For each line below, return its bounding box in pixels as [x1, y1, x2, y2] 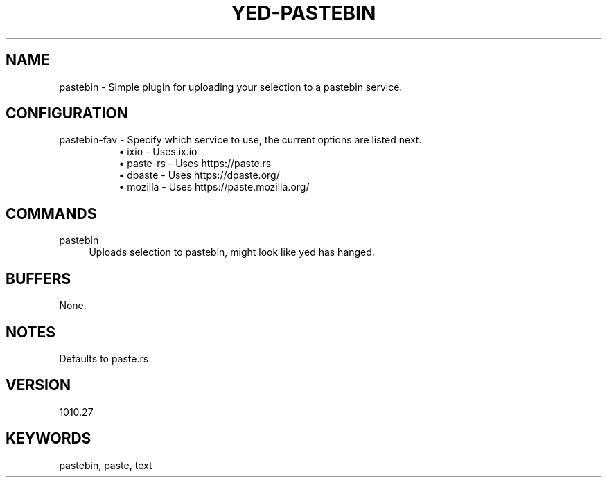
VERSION [6, 376, 71, 394]
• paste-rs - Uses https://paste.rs [118, 157, 272, 170]
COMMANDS [6, 204, 97, 222]
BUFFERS [6, 270, 71, 288]
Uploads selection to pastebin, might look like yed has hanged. [89, 246, 375, 258]
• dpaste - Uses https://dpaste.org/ [118, 169, 280, 182]
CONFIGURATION [6, 105, 128, 123]
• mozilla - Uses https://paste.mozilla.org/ [118, 181, 310, 193]
